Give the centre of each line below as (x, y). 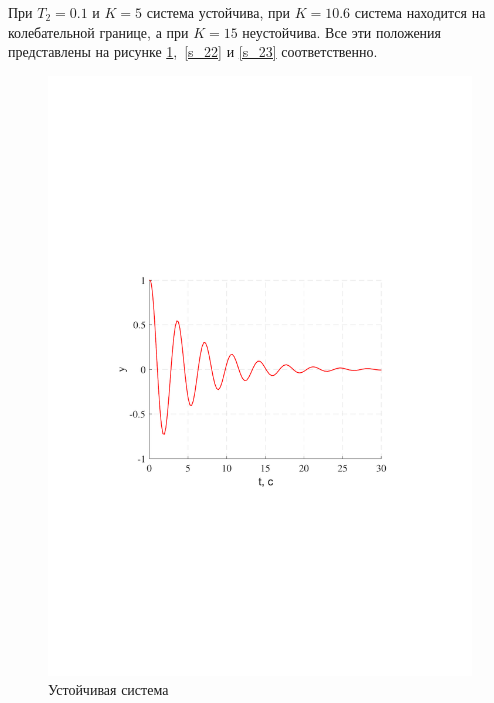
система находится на (420, 12)
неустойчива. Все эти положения (342, 31)
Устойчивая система (108, 689)
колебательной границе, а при (98, 31)
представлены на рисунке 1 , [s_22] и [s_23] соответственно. (193, 51)
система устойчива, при (218, 12)
